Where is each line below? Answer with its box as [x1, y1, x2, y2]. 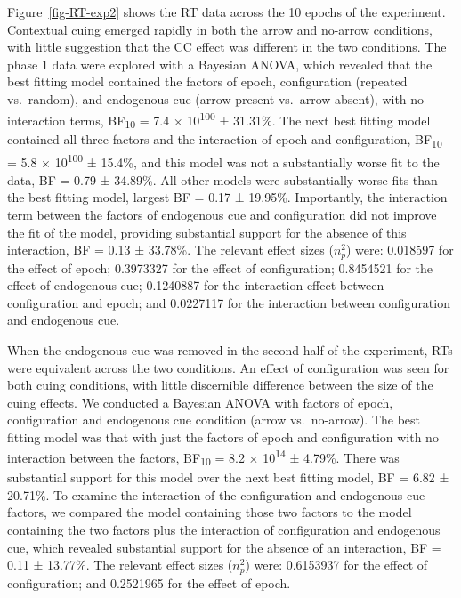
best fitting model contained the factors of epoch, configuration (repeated [7, 72, 408, 91]
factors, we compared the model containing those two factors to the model [7, 503, 412, 521]
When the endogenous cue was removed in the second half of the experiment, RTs [7, 340, 453, 359]
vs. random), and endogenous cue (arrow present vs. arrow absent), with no [7, 89, 425, 108]
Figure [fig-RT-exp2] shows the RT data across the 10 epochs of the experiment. [7, 3, 446, 20]
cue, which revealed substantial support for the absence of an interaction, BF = [7, 537, 441, 556]
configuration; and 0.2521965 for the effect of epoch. [7, 573, 291, 592]
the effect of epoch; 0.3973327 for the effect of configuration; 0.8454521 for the [7, 258, 433, 277]
